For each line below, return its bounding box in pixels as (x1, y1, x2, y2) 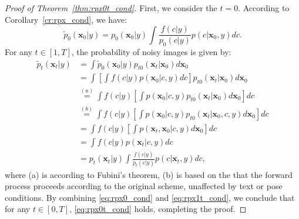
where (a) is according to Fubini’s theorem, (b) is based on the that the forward (5, 168, 293, 180)
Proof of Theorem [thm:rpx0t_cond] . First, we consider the (5, 2, 217, 13)
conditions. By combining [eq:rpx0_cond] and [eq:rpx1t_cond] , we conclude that (5, 191, 295, 203)
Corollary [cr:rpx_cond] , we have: (5, 13, 127, 25)
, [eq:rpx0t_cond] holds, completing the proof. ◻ (69, 203, 247, 215)
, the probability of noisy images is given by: (71, 46, 231, 58)
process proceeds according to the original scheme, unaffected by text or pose (5, 180, 283, 192)
